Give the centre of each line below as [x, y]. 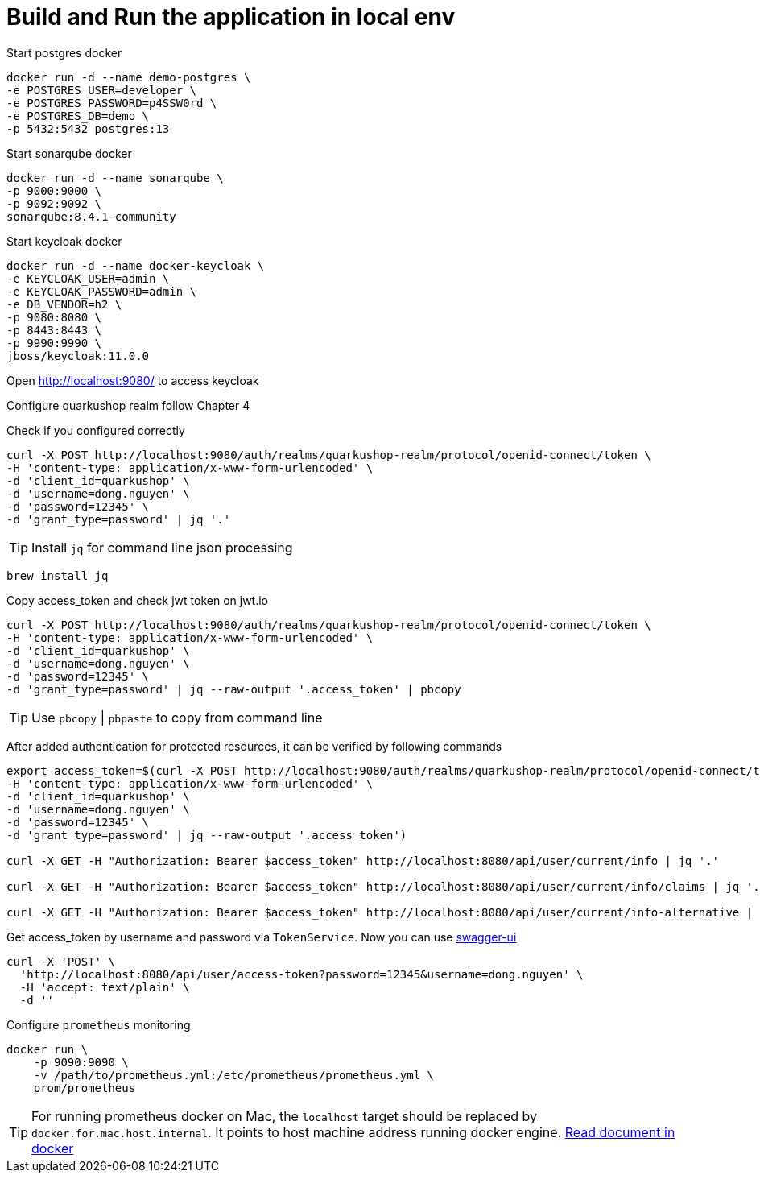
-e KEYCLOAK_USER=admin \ [88, 278]
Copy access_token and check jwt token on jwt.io [137, 600]
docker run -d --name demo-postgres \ [129, 77]
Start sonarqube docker [69, 153]
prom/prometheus [85, 1088]
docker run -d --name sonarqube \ [115, 178]
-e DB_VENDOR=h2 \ [64, 304]
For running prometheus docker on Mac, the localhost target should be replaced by [285, 1116]
